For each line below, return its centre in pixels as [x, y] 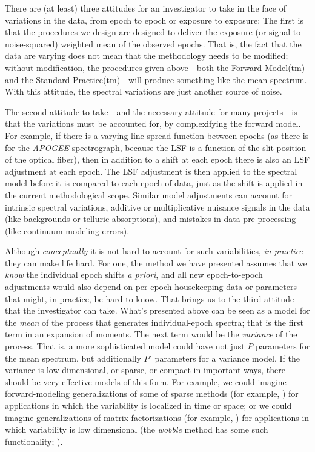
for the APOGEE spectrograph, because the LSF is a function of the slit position [156, 147]
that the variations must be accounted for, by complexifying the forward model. [153, 123]
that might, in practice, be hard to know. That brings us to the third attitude [150, 298]
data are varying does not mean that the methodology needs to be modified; [147, 56]
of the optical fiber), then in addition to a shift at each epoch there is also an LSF [157, 159]
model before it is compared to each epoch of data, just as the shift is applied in [154, 183]
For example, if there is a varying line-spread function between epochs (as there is [157, 135]
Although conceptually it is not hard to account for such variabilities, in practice [154, 251]
